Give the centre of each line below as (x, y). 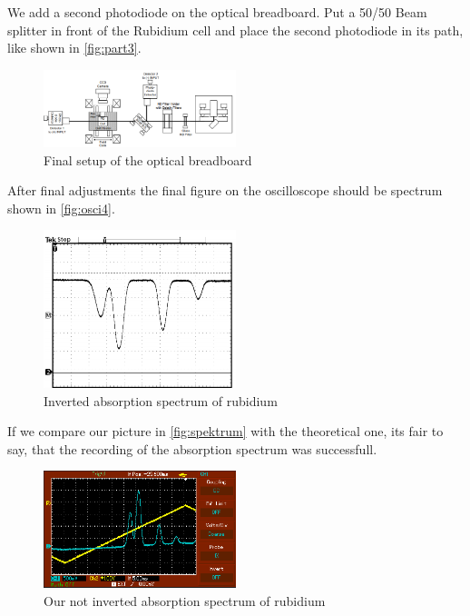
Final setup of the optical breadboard (148, 159)
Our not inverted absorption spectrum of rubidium (185, 601)
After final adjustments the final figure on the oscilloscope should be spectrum (225, 190)
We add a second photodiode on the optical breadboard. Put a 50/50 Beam (217, 12)
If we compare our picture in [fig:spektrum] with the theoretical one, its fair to (225, 431)
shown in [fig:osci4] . (61, 208)
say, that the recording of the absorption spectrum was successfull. (192, 448)
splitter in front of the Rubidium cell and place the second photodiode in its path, (235, 30)
